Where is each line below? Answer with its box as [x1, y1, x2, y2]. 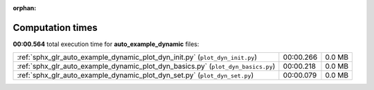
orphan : [12, 4, 37, 12]
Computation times [12, 21, 98, 34]
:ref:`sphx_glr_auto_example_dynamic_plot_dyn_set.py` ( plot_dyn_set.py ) [17, 71, 254, 80]
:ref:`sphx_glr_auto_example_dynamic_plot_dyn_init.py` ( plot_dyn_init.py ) [17, 52, 258, 62]
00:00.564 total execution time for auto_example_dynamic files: [12, 40, 199, 48]
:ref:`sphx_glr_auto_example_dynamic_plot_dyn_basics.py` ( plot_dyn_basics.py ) [17, 62, 276, 71]
